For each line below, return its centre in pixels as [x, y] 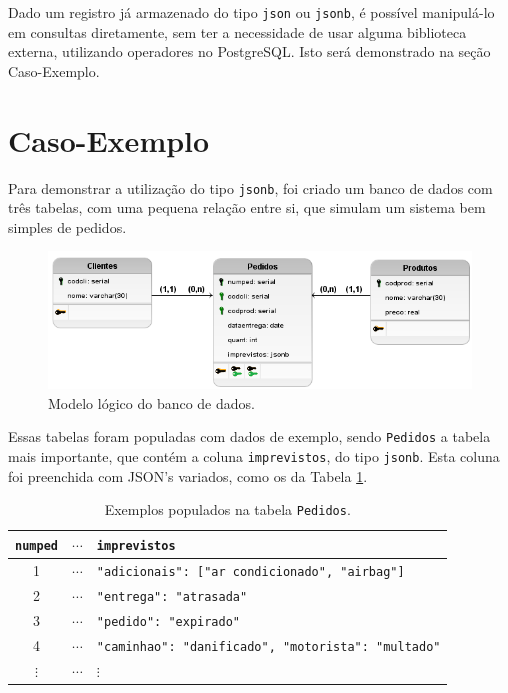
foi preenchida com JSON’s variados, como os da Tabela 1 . [188, 475]
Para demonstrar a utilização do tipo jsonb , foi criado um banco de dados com [250, 187]
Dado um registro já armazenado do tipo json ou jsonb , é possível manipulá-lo [251, 12]
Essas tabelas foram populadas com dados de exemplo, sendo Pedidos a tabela [249, 436]
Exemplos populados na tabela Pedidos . [227, 509]
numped [36, 545]
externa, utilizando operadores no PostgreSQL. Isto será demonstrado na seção [249, 51]
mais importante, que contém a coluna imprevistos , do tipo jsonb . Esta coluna [254, 456]
